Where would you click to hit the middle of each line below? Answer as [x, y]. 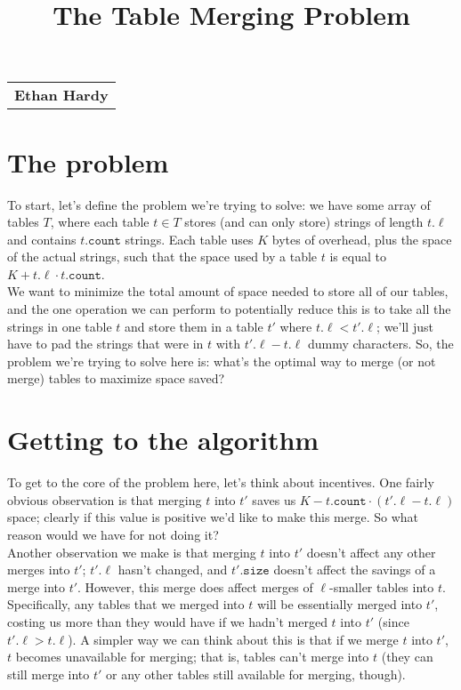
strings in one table [60, 326]
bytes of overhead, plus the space [362, 239]
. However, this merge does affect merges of [195, 586]
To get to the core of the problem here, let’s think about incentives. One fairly [221, 482]
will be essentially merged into [340, 604]
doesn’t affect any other [371, 552]
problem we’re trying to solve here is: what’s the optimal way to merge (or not [222, 361]
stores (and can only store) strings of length [304, 222]
